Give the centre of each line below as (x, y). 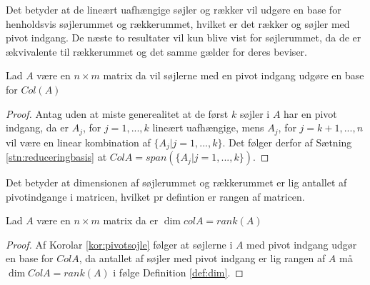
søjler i (255, 113)
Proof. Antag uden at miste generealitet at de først (117, 113)
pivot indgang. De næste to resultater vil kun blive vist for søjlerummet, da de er (184, 37)
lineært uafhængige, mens (208, 127)
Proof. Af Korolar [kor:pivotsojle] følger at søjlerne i (119, 244)
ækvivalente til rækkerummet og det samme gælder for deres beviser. (156, 51)
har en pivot (310, 113)
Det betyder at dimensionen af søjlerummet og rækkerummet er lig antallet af (176, 182)
